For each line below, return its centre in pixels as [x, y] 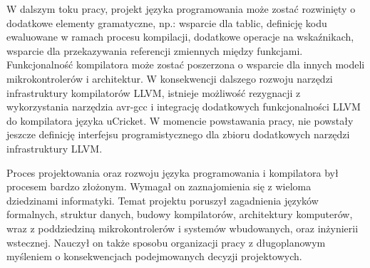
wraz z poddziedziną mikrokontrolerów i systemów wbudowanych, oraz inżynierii [183, 228]
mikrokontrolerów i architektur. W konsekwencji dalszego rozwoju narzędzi [170, 78]
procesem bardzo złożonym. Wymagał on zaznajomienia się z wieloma [159, 186]
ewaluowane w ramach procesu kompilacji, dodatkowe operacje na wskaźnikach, [180, 37]
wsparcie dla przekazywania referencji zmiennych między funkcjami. [155, 50]
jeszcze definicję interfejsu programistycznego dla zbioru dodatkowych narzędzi [178, 134]
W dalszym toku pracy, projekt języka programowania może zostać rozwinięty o [181, 9]
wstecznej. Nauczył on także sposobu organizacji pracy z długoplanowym [166, 242]
